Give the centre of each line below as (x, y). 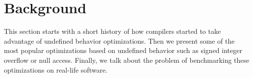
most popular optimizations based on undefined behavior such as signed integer (123, 50)
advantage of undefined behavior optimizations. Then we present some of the (119, 40)
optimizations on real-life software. (56, 69)
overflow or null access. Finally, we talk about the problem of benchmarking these (127, 60)
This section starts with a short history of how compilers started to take (113, 31)
